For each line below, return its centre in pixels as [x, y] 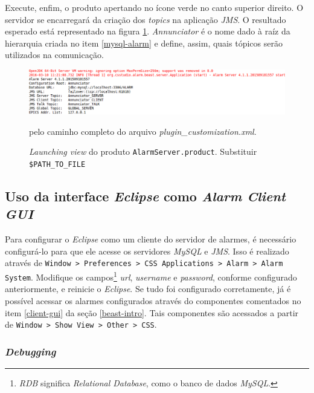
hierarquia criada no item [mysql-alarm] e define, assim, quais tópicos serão [144, 43]
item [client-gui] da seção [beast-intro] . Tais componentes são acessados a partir [152, 312]
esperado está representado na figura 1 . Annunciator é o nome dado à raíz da [148, 31]
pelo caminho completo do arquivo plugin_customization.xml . [143, 131]
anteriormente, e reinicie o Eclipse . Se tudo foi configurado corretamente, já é [148, 289]
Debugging [30, 351]
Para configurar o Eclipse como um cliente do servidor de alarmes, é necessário [151, 239]
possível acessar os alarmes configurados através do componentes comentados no [153, 300]
